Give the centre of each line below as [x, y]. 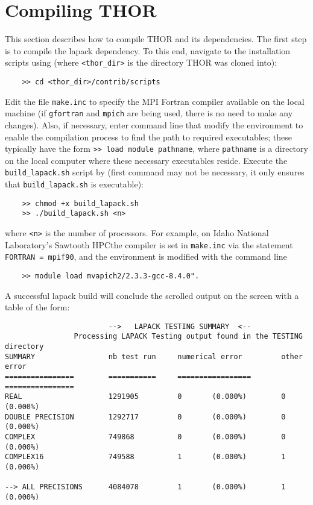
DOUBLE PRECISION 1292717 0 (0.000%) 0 [145, 417]
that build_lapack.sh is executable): [74, 184]
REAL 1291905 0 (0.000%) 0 [145, 397]
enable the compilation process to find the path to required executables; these [149, 136]
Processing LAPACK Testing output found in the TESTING [188, 337]
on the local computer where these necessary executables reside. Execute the [146, 160]
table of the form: [37, 307]
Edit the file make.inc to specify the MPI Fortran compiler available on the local [155, 101]
